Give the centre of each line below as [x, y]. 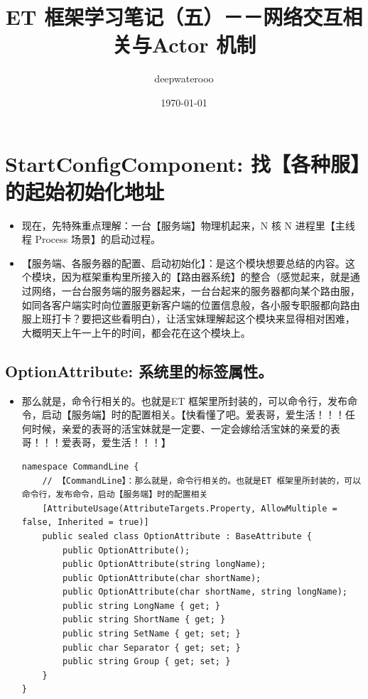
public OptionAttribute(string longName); [164, 564]
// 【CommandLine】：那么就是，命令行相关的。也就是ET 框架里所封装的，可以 [202, 481]
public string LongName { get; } [141, 606]
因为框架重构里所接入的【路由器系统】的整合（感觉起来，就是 [206, 277]
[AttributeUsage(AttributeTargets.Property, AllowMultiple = [190, 508]
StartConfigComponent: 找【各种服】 [183, 163]
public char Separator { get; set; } [152, 647]
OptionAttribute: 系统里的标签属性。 [139, 370]
